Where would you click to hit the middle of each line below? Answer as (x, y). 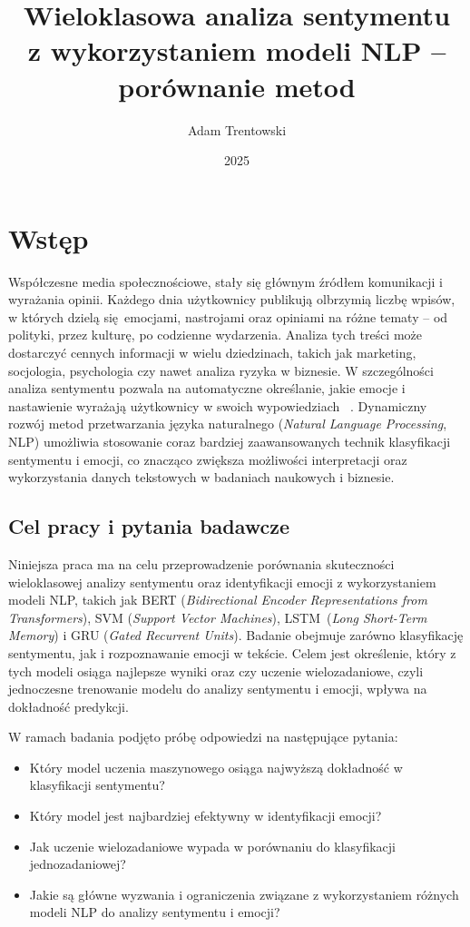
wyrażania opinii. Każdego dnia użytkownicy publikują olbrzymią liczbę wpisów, (232, 299)
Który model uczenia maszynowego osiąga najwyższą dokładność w (216, 767)
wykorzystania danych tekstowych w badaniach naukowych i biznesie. (201, 477)
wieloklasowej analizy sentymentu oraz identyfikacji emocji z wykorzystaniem (222, 582)
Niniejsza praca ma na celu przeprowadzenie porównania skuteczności (201, 563)
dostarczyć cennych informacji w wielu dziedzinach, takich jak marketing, (212, 352)
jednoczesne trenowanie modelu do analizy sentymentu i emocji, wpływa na (218, 689)
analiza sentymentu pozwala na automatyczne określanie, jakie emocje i (207, 388)
